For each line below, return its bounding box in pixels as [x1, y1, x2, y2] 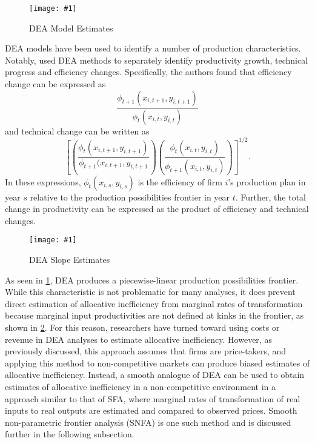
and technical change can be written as [5, 124, 150, 137]
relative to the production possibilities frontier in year [30, 190, 230, 203]
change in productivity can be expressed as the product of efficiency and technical [5, 202, 309, 215]
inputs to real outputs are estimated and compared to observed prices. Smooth [5, 404, 297, 417]
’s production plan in [228, 175, 306, 188]
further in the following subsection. [5, 428, 134, 440]
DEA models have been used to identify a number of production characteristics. [5, 42, 301, 55]
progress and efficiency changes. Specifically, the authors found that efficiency [5, 65, 292, 78]
